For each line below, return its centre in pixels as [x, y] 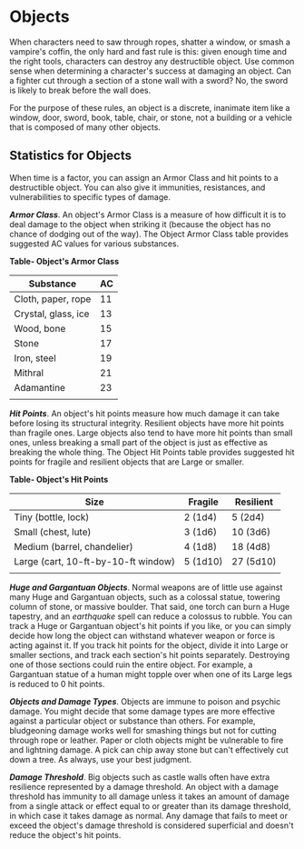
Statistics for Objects [70, 156]
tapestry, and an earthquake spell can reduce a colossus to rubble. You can [151, 616]
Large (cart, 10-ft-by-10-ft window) [94, 561]
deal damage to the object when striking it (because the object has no [140, 224]
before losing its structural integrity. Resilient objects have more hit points [147, 423]
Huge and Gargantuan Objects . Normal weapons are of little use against [146, 587]
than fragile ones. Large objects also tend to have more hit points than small [151, 433]
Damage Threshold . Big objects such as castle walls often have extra [140, 777]
